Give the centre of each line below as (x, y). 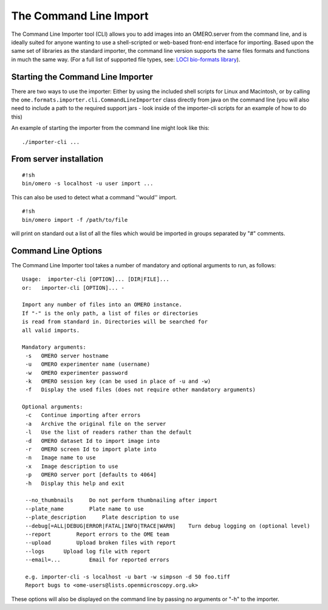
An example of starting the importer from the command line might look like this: (110, 128)
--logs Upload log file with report (88, 551)
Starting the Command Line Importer (82, 77)
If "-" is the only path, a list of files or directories (110, 313)
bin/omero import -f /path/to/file (75, 220)
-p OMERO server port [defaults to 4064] (91, 475)
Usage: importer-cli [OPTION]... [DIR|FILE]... (96, 279)
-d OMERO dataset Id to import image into (93, 441)
